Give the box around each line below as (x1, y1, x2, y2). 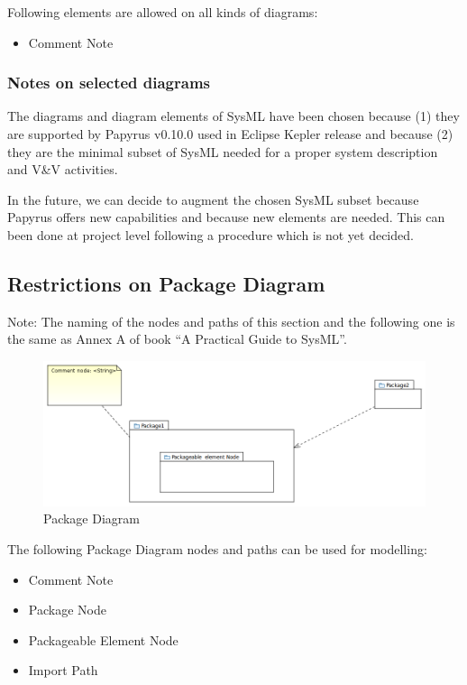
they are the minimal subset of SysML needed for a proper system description (7, 142, 438, 161)
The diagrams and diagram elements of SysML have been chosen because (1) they (7, 106, 460, 125)
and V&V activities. (7, 160, 118, 179)
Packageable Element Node (28, 630, 179, 649)
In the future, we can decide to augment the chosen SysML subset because (7, 190, 419, 208)
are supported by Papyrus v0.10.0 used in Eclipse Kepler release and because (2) (7, 125, 453, 143)
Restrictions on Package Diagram (7, 269, 325, 297)
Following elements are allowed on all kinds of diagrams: (7, 3, 318, 21)
